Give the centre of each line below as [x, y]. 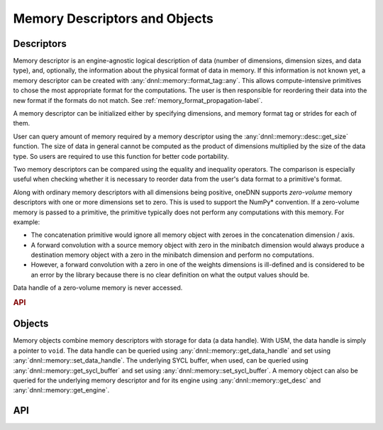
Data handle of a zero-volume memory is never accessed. [98, 288]
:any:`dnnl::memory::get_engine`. [61, 390]
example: [27, 222]
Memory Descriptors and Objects [113, 18]
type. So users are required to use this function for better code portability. [121, 156]
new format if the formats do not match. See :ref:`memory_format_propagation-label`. [138, 100]
